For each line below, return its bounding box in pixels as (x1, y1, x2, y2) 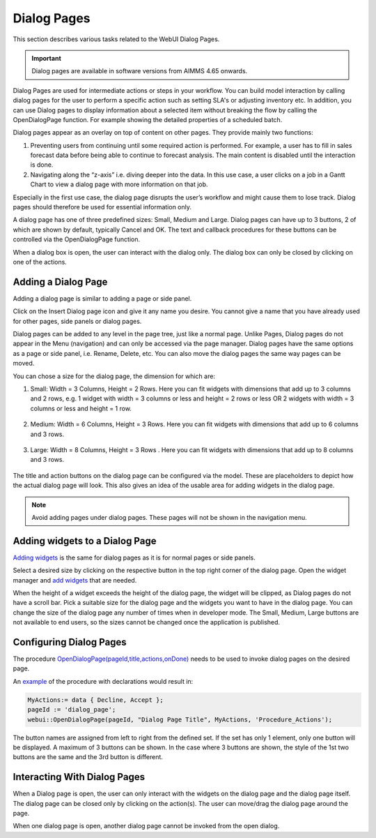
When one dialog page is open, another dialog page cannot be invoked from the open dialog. (13, 822, 280, 830)
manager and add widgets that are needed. (13, 576, 137, 584)
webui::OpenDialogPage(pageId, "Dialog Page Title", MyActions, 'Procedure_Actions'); (27, 715, 333, 724)
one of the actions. (13, 257, 68, 266)
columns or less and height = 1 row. (30, 404, 132, 412)
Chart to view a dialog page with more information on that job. (30, 180, 208, 188)
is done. (30, 160, 54, 169)
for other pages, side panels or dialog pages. (13, 317, 142, 325)
